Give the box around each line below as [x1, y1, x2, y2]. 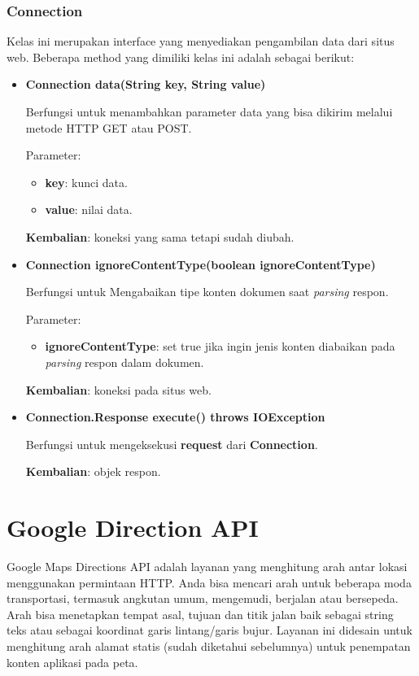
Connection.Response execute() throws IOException [25, 408, 325, 425]
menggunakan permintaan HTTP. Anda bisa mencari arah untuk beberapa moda [7, 574, 412, 591]
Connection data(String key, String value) [25, 76, 266, 93]
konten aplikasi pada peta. [7, 653, 138, 670]
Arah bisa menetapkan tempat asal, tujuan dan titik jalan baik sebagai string [7, 605, 394, 622]
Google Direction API [7, 511, 259, 544]
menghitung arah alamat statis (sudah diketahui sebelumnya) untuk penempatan [7, 638, 411, 654]
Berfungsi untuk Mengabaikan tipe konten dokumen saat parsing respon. [25, 283, 389, 300]
